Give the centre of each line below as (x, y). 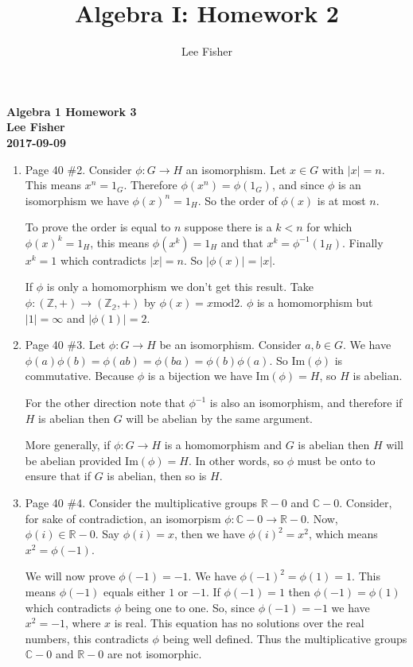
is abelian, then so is (157, 476)
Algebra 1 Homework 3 (72, 111)
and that (242, 242)
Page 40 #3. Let (65, 345)
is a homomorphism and (223, 445)
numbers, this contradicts (87, 638)
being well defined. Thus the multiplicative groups (285, 638)
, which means (343, 534)
